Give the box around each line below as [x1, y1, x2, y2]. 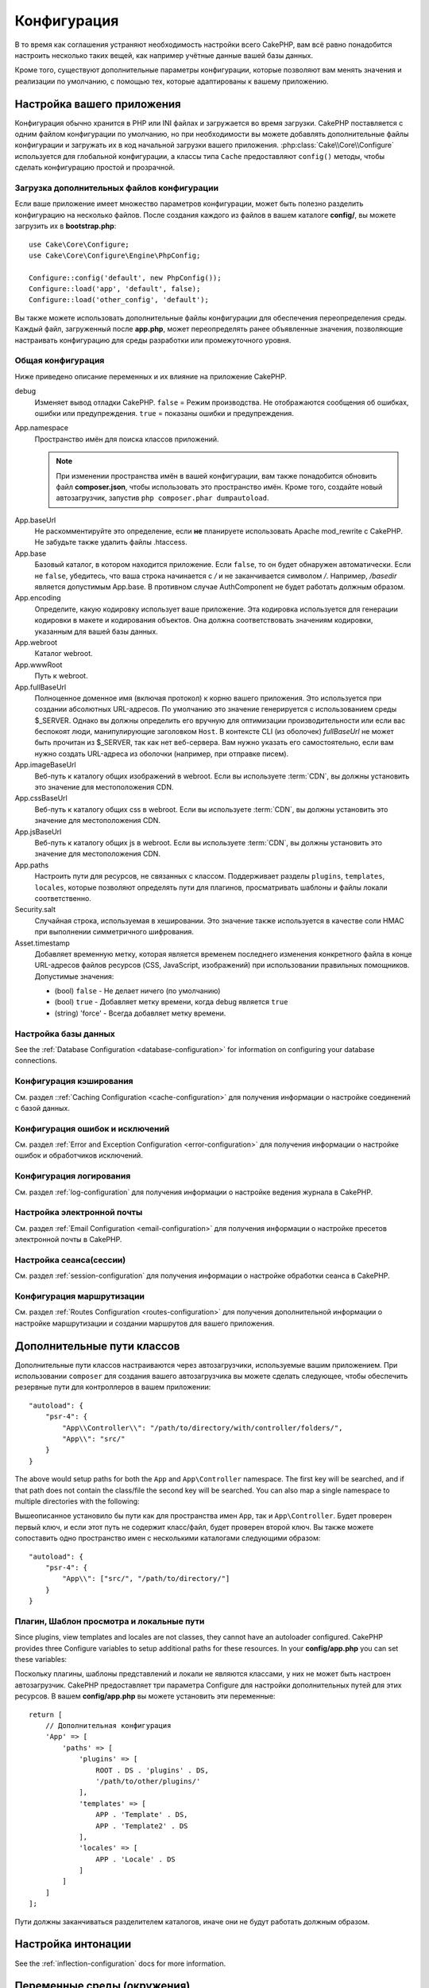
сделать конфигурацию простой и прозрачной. [14, 163, 175, 173]
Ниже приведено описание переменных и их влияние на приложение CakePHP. [14, 371, 288, 381]
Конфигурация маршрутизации [14, 1291, 145, 1302]
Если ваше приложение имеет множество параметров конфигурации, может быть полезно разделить [14, 199, 364, 208]
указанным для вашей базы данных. [34, 627, 158, 636]
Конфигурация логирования [14, 1171, 131, 1182]
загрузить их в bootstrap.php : [14, 221, 117, 231]
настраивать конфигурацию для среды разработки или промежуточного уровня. [14, 335, 292, 345]
